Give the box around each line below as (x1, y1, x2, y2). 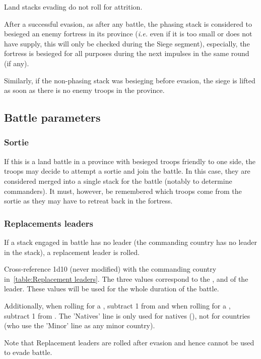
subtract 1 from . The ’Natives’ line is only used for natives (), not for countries (4, 310, 250, 321)
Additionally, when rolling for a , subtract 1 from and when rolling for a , (4, 300, 231, 311)
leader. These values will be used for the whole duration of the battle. (4, 283, 219, 294)
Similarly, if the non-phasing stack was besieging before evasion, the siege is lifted (4, 75, 255, 85)
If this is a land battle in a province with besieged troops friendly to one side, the (4, 156, 256, 166)
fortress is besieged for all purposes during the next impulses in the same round (4, 48, 249, 59)
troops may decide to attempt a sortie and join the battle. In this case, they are (4, 166, 250, 176)
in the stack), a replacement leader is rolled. (4, 246, 140, 257)
